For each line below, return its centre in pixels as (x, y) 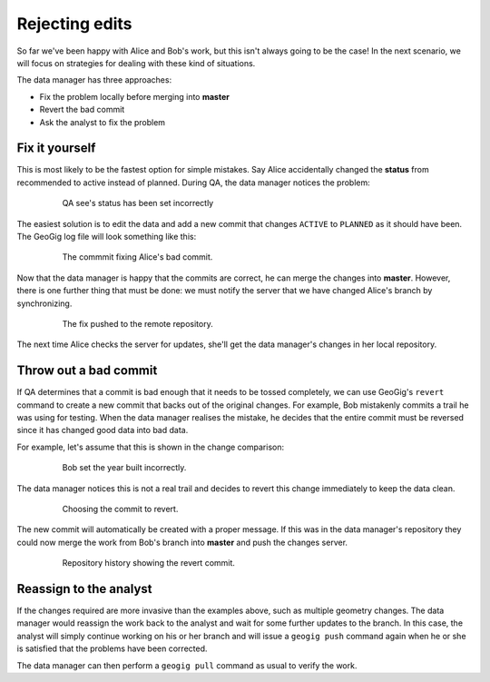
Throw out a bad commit (87, 371)
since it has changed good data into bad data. (103, 430)
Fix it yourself (56, 148)
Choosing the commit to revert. (120, 509)
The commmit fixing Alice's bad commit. (137, 257)
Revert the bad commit (82, 110)
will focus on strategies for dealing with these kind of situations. (136, 63)
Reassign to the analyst (85, 589)
